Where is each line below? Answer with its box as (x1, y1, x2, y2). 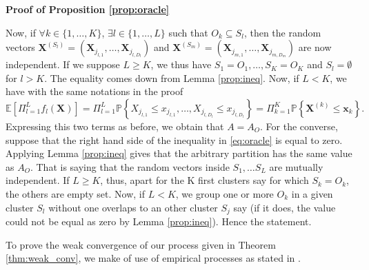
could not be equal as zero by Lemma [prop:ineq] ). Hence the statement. (6, 214, 312, 228)
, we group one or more (175, 186, 274, 200)
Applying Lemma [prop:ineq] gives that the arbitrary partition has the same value (6, 146, 352, 160)
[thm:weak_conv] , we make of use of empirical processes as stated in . (6, 251, 301, 265)
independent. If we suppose (6, 57, 120, 72)
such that (168, 25, 208, 39)
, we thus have (150, 57, 212, 72)
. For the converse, (260, 118, 338, 133)
